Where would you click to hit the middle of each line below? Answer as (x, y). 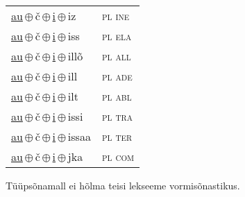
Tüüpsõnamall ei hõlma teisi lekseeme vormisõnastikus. (123, 185)
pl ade (117, 76)
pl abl (117, 96)
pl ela (117, 36)
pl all (116, 56)
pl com (118, 156)
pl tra (117, 116)
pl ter (117, 136)
